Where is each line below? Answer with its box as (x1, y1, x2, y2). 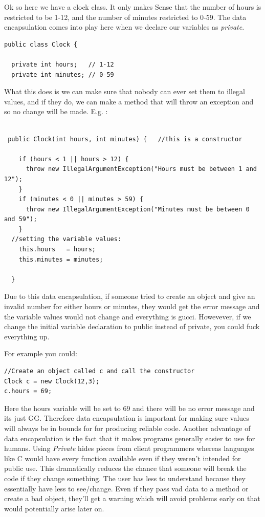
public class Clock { (4, 40, 78, 48)
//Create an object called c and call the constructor (4, 368, 195, 375)
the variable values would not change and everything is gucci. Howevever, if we (4, 311, 251, 321)
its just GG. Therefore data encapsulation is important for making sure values (4, 413, 249, 423)
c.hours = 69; (4, 387, 52, 395)
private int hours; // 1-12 (11, 60, 114, 68)
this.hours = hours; (18, 246, 96, 253)
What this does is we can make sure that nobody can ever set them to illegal (4, 86, 245, 97)
